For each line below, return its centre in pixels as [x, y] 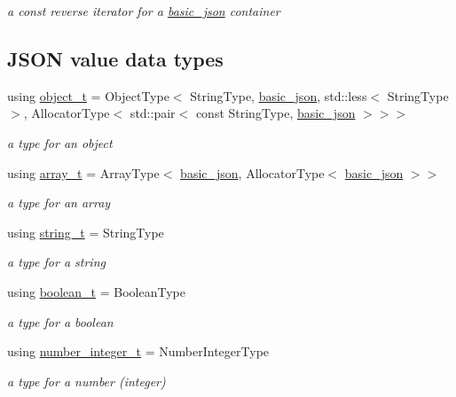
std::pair [153, 113]
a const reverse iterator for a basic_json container [144, 11]
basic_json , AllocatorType [252, 172]
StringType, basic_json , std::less [279, 95]
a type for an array [59, 202]
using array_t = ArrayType [83, 172]
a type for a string [56, 262]
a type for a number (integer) [86, 381]
